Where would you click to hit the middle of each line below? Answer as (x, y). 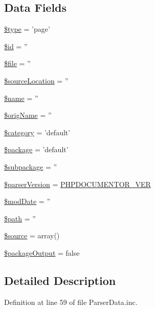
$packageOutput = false (42, 252)
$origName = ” (28, 115)
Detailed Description (60, 280)
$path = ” (20, 218)
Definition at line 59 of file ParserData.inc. (71, 302)
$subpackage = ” (31, 166)
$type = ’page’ (27, 29)
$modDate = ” (27, 201)
